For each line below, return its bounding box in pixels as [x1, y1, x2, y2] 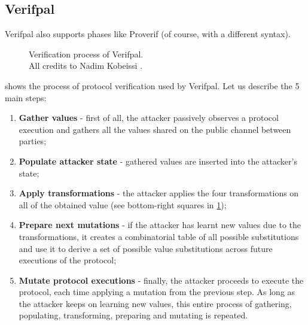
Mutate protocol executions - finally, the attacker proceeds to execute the [19, 274, 304, 286]
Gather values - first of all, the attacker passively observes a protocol [19, 111, 279, 124]
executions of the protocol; [19, 254, 117, 266]
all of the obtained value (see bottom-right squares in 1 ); [19, 198, 227, 211]
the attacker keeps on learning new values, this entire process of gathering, [19, 297, 292, 309]
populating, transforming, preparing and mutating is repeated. [19, 309, 248, 321]
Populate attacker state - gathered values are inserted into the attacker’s [19, 154, 297, 167]
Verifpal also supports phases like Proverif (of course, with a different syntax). [5, 28, 291, 40]
